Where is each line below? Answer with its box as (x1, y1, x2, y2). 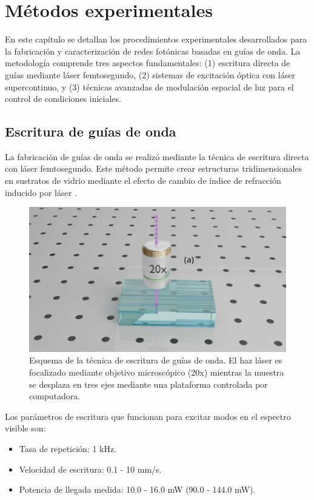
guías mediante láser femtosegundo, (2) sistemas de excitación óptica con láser (5, 68, 295, 81)
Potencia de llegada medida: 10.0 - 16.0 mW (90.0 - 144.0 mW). (19, 483, 256, 496)
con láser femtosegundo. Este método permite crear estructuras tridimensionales (5, 162, 302, 175)
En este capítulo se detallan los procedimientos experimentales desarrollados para (5, 33, 307, 46)
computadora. (29, 390, 81, 402)
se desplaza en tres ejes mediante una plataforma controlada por (29, 377, 268, 390)
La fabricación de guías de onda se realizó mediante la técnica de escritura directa (5, 150, 309, 163)
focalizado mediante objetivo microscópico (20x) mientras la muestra (29, 365, 284, 378)
